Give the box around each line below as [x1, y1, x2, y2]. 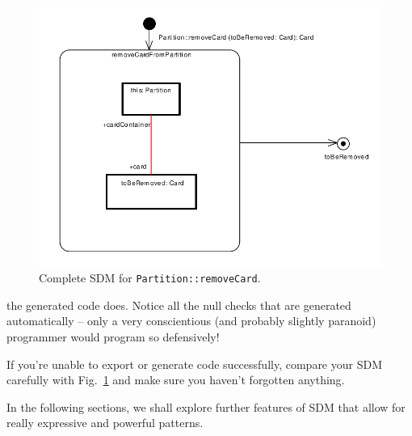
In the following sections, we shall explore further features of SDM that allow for [6, 398, 406, 415]
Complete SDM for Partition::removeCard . [39, 269, 261, 286]
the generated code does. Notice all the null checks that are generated [6, 296, 351, 313]
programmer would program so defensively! [6, 328, 220, 345]
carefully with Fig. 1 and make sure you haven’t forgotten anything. [6, 371, 345, 388]
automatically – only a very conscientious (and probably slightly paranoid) [6, 312, 376, 329]
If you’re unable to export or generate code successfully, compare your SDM [6, 355, 382, 372]
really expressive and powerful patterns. [6, 414, 204, 431]
